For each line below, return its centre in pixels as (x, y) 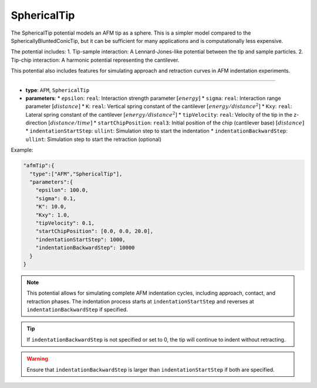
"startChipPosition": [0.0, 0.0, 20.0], (95, 231)
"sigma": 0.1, (56, 198)
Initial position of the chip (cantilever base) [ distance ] (238, 123)
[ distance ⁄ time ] (70, 123)
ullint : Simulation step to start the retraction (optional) (93, 139)
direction (36, 123)
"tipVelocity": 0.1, (65, 223)
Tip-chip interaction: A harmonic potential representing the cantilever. (95, 60)
